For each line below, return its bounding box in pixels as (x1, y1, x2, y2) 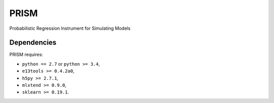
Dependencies (9, 38, 57, 47)
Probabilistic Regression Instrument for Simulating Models (9, 25, 131, 31)
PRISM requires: (9, 51, 43, 58)
